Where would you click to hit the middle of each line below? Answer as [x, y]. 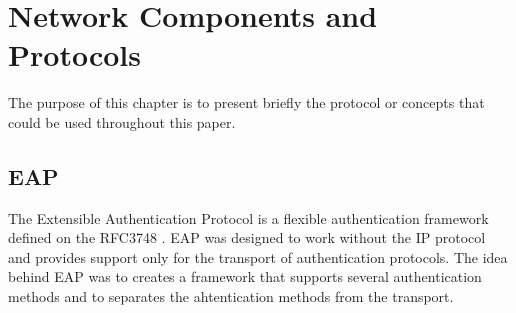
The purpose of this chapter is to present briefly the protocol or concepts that [246, 102]
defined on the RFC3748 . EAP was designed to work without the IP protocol [247, 237]
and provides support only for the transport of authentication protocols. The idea [258, 256]
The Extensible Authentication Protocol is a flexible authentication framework [248, 217]
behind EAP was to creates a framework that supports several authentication [245, 276]
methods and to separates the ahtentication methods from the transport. [231, 296]
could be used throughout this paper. [122, 121]
